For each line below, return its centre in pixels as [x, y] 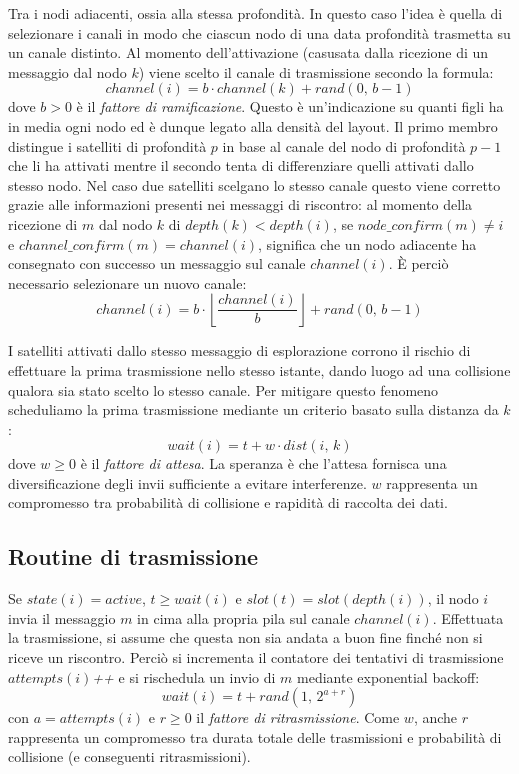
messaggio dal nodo [67, 71]
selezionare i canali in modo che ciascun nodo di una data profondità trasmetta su [259, 32]
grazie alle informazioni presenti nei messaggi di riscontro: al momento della [240, 204]
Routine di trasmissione [133, 556]
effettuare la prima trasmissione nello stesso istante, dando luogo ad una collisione [259, 369]
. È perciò [418, 263]
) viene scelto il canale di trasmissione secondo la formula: [316, 71]
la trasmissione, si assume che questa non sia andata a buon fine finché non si [245, 637]
